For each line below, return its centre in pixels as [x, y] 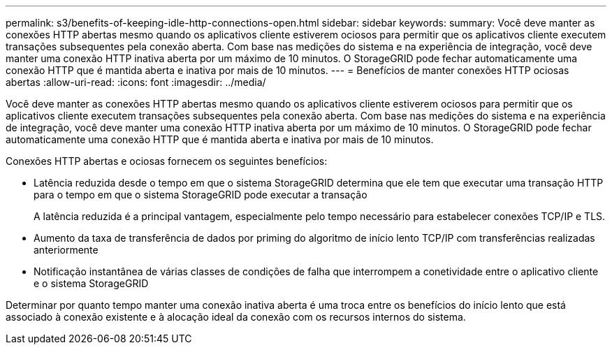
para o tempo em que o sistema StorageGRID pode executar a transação [201, 195]
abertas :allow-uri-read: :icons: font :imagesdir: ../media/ [136, 82]
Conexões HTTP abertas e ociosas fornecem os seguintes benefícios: [167, 161]
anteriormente [66, 250]
